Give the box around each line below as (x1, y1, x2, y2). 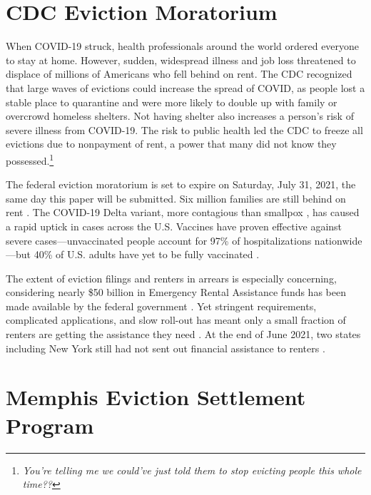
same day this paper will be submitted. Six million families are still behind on (6, 190, 346, 205)
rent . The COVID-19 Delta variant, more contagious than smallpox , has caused (6, 205, 360, 220)
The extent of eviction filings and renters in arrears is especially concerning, (6, 270, 337, 285)
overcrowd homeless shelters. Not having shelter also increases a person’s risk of (6, 108, 354, 123)
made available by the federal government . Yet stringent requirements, (6, 298, 317, 313)
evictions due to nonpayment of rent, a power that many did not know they (6, 136, 337, 151)
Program (6, 410, 94, 439)
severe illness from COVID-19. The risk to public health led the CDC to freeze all (6, 122, 363, 137)
